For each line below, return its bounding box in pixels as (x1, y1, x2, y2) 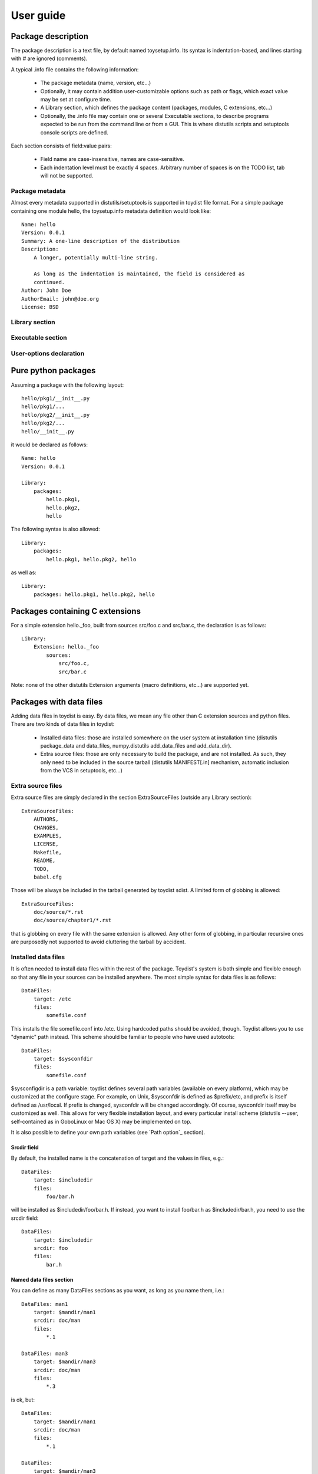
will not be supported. (40, 172, 94, 179)
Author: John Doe (21, 287, 71, 294)
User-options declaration (11, 349, 85, 357)
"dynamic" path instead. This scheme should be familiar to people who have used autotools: (11, 1034, 235, 1041)
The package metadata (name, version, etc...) (40, 80, 151, 87)
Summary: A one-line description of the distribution (21, 238, 180, 244)
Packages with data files (11, 696, 103, 707)
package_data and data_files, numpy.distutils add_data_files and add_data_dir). (40, 742, 232, 749)
